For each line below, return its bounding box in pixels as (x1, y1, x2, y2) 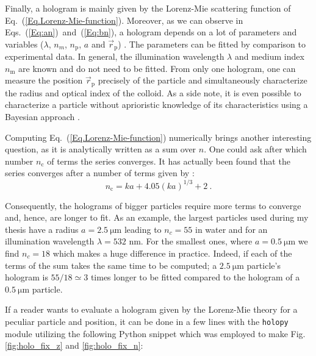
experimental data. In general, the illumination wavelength (5, 50, 224, 63)
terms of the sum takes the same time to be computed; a (5, 258, 217, 271)
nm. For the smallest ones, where (129, 235, 253, 247)
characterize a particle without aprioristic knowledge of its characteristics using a (5, 98, 308, 111)
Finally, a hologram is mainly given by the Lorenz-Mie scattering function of (5, 2, 291, 14)
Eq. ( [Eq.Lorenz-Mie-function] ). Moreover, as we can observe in (5, 13, 243, 26)
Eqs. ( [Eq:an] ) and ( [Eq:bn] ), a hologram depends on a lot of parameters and (5, 26, 297, 38)
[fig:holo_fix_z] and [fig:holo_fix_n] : (5, 339, 143, 352)
